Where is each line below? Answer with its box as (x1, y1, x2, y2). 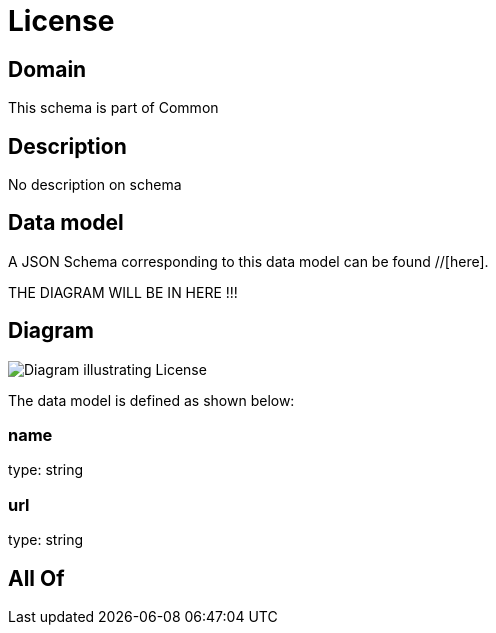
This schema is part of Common (8, 99, 219, 117)
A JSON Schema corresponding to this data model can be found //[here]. (8, 252, 489, 270)
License (8, 4, 115, 38)
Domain (8, 56, 87, 82)
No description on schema (8, 176, 182, 194)
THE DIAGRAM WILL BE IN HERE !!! (8, 283, 238, 301)
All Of (8, 565, 65, 591)
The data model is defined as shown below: (8, 391, 295, 409)
